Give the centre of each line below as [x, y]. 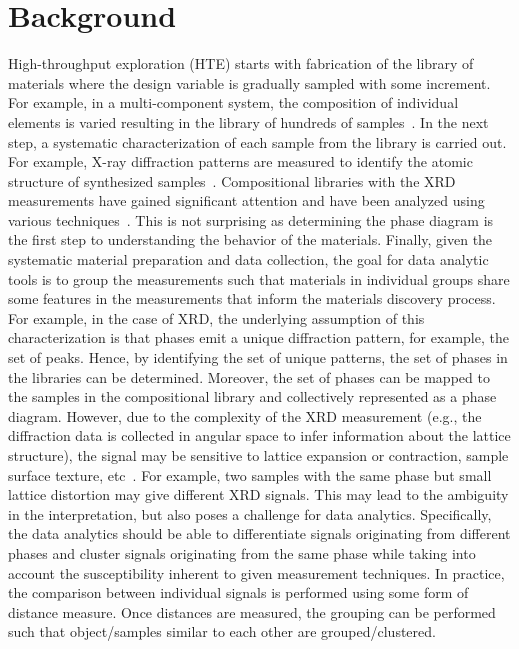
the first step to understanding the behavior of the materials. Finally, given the [250, 239]
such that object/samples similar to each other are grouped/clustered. [222, 631]
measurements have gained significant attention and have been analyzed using [246, 200]
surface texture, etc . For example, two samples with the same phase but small [250, 474]
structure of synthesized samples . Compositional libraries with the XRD [232, 180]
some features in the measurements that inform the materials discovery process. [252, 298]
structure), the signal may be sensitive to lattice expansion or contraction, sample [258, 455]
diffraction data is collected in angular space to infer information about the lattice [259, 435]
